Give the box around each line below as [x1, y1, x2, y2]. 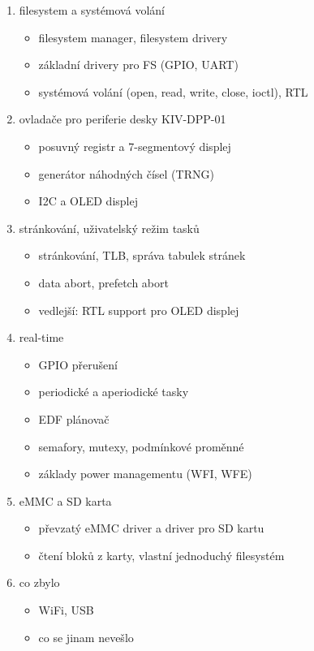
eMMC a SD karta [19, 492, 112, 509]
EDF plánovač [38, 410, 110, 427]
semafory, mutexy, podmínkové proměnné [38, 438, 244, 455]
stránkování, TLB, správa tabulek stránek [38, 247, 246, 264]
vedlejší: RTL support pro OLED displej [38, 301, 239, 318]
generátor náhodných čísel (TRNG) [38, 165, 214, 182]
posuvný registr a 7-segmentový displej [38, 137, 231, 154]
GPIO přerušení [38, 356, 118, 373]
